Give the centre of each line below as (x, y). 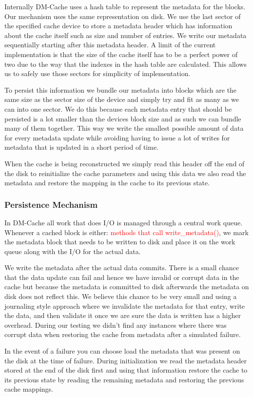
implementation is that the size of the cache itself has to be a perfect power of (121, 54)
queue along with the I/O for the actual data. (73, 251)
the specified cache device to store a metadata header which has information (118, 26)
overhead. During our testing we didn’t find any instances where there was (116, 325)
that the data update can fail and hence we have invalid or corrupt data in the (122, 277)
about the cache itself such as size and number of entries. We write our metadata (126, 35)
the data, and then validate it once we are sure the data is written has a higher (123, 315)
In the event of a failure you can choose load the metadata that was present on (122, 351)
